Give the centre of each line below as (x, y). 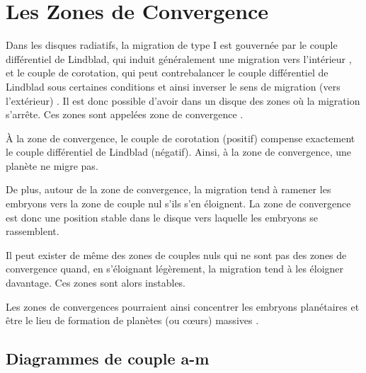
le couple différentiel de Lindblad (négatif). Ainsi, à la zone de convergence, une (179, 152)
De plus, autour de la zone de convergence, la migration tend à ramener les (168, 189)
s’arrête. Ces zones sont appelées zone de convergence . (125, 114)
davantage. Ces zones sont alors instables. (96, 283)
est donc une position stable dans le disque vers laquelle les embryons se (162, 217)
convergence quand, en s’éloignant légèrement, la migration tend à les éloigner (175, 269)
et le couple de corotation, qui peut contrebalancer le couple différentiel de (167, 73)
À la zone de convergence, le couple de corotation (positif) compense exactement (181, 138)
